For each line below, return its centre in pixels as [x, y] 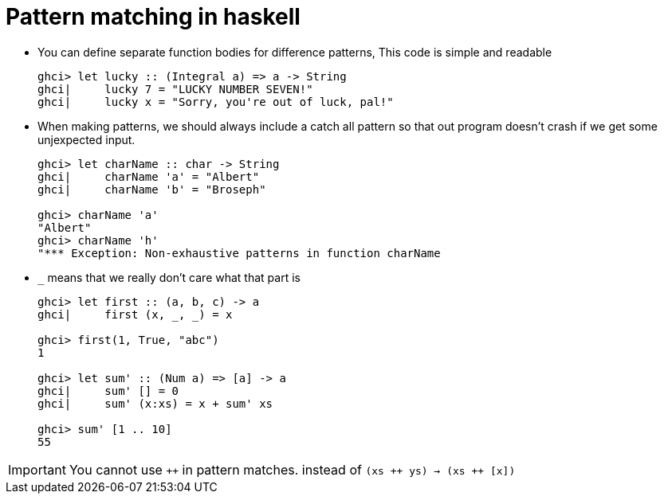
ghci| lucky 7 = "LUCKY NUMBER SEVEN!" [175, 89]
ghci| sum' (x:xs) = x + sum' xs [155, 403]
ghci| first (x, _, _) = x [135, 314]
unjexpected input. [86, 139]
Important [37, 469]
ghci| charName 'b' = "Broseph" [152, 189]
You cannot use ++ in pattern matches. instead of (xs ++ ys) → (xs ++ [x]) [292, 469]
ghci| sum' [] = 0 [108, 391]
